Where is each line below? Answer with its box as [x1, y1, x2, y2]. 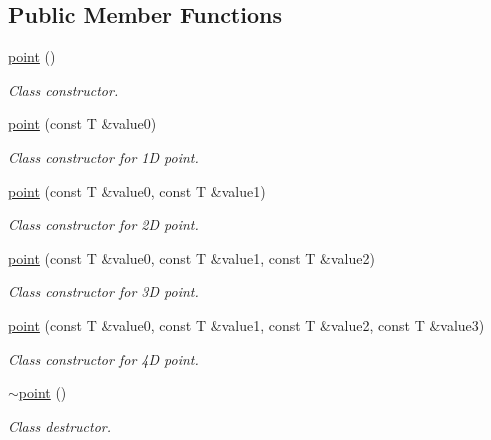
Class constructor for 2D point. [8, 214, 199, 235]
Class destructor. [8, 415, 112, 436]
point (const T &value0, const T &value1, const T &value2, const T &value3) [8, 314, 485, 335]
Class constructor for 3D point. [8, 281, 199, 302]
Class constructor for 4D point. [8, 348, 199, 369]
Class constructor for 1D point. [8, 146, 199, 167]
